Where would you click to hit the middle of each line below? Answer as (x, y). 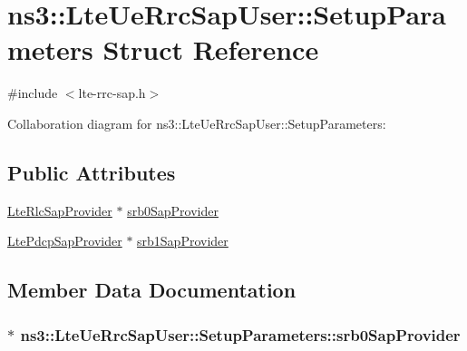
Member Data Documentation (152, 290)
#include (33, 93)
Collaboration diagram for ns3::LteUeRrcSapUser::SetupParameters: (197, 123)
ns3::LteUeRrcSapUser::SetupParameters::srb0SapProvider (240, 334)
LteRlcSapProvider (60, 210)
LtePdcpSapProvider (65, 241)
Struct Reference (211, 49)
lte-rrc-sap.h (112, 93)
